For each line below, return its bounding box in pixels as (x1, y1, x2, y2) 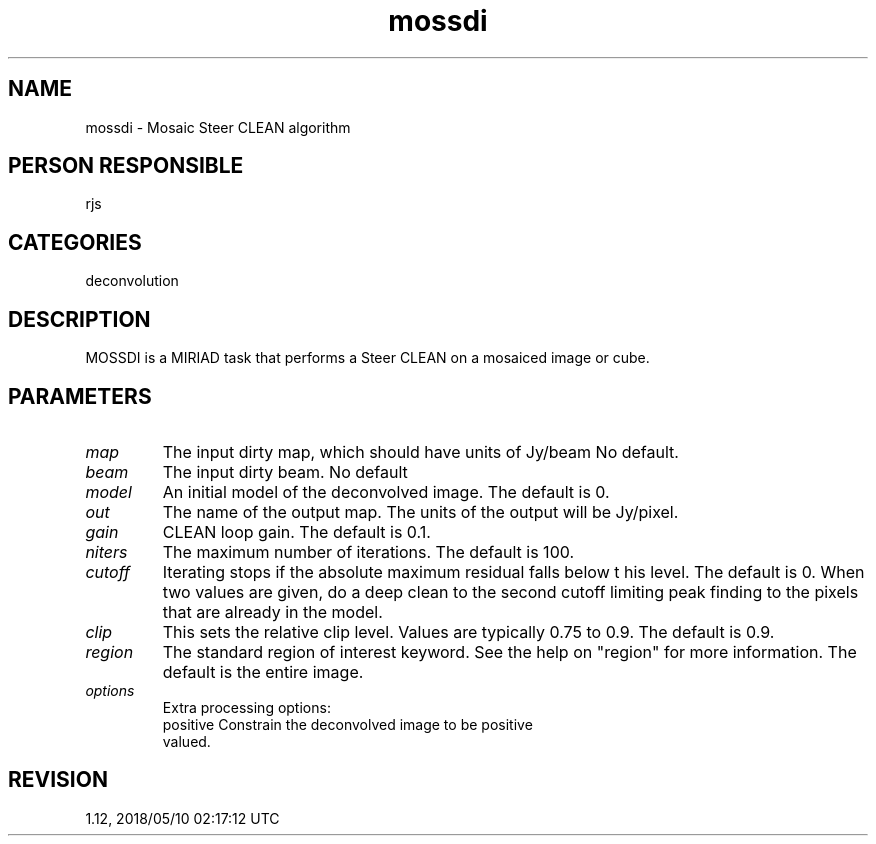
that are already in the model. (162, 601, 383, 622)
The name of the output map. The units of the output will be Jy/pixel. (162, 501, 679, 522)
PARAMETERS (8, 383, 152, 409)
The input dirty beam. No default (162, 461, 408, 482)
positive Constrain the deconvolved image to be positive (162, 715, 533, 733)
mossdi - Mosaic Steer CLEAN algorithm (85, 118, 351, 136)
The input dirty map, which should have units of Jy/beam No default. (162, 441, 679, 462)
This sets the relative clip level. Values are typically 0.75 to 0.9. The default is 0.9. (162, 621, 775, 642)
